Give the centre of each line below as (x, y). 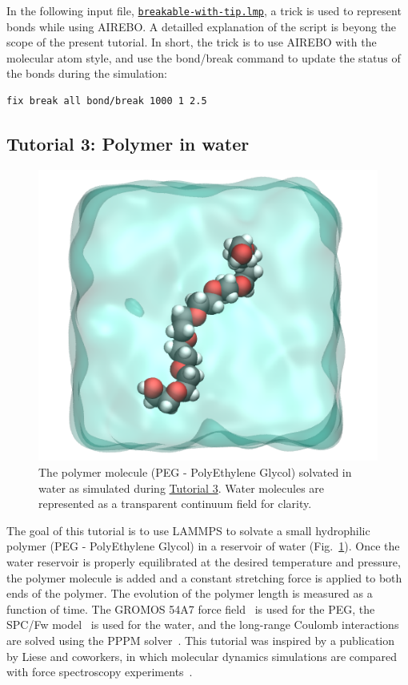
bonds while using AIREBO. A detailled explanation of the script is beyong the (202, 26)
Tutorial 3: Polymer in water (128, 144)
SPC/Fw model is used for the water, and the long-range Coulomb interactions (203, 625)
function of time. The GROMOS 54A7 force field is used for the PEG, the (191, 608)
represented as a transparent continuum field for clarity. (175, 504)
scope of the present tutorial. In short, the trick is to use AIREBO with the (192, 42)
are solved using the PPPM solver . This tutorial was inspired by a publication (201, 640)
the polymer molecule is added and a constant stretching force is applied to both (204, 577)
